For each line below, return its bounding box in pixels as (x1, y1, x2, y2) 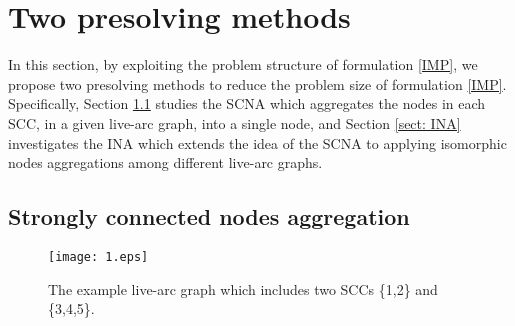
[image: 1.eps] (48, 249, 149, 264)
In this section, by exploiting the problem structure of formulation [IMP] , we (8, 54, 478, 75)
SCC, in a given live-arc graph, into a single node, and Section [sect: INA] (8, 112, 461, 133)
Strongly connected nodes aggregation (8, 201, 410, 232)
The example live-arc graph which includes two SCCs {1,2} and (48, 278, 438, 299)
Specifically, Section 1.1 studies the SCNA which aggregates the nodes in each (8, 93, 486, 114)
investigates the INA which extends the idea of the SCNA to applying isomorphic (8, 132, 507, 153)
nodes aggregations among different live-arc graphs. (8, 152, 323, 173)
